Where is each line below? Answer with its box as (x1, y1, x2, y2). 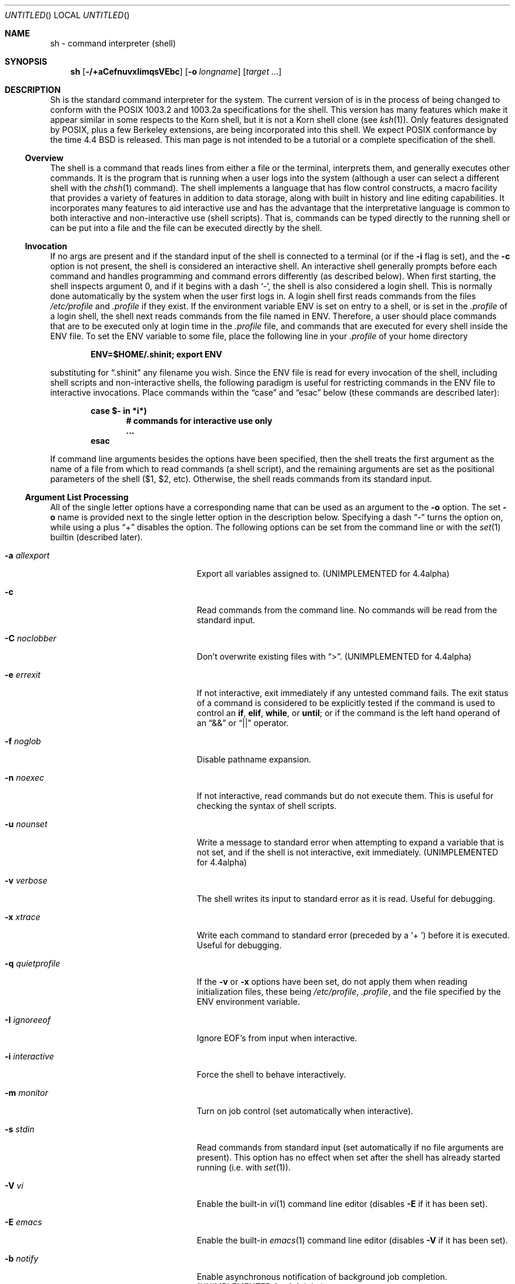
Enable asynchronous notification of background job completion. (196, 1272, 447, 1282)
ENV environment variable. (196, 997, 300, 1007)
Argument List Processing (25, 492, 129, 502)
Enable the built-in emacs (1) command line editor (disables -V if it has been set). (196, 1235, 508, 1245)
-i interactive (5, 1051, 54, 1061)
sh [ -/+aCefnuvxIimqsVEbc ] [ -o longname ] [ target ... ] (70, 66, 282, 76)
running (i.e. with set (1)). (196, 1162, 291, 1172)
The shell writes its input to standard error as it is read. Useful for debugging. (196, 894, 496, 904)
